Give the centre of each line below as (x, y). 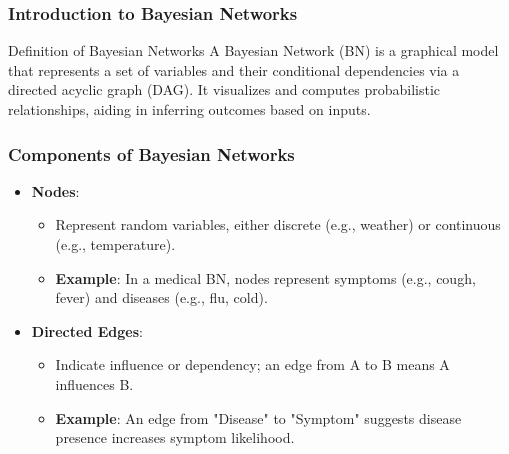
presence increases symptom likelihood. (175, 437)
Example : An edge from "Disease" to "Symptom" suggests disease (258, 417)
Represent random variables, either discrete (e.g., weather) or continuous (278, 224)
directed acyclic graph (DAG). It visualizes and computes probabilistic (224, 89)
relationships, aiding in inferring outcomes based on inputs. (189, 109)
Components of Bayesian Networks (151, 153)
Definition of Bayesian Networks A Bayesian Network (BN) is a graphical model (253, 50)
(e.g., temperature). (115, 244)
